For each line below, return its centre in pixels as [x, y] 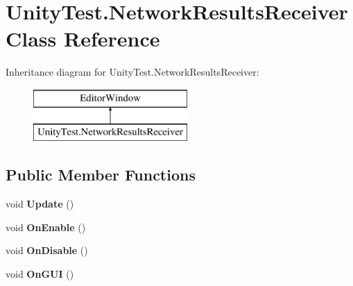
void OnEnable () [46, 227]
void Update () [40, 204]
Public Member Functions [101, 175]
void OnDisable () [47, 250]
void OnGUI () [40, 274]
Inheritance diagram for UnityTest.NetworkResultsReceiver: [132, 72]
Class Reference [83, 39]
